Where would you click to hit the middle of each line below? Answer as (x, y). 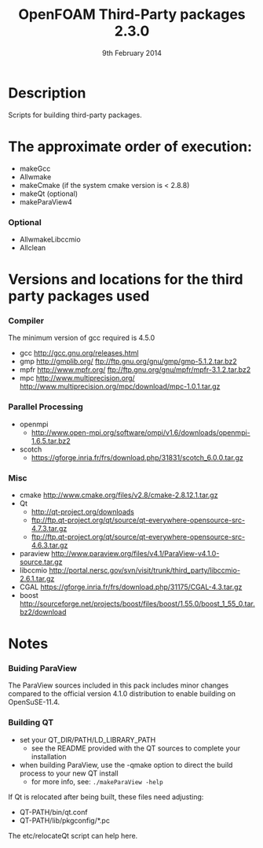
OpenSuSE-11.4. (34, 702)
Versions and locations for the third (126, 280)
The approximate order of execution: (130, 146)
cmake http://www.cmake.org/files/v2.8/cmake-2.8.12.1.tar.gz (119, 495)
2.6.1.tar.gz (37, 579)
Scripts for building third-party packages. (75, 115)
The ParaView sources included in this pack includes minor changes (119, 685)
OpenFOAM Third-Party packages (132, 15)
